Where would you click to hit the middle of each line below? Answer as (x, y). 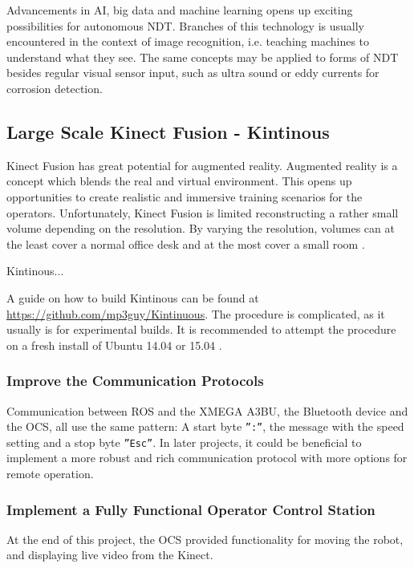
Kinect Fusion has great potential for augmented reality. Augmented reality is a (202, 165)
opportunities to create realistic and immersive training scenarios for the (185, 196)
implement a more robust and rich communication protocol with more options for (207, 458)
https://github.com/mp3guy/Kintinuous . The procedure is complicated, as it (196, 313)
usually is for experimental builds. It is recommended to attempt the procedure (201, 329)
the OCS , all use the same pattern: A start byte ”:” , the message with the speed (205, 426)
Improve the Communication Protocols (135, 381)
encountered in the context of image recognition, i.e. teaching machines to (188, 41)
